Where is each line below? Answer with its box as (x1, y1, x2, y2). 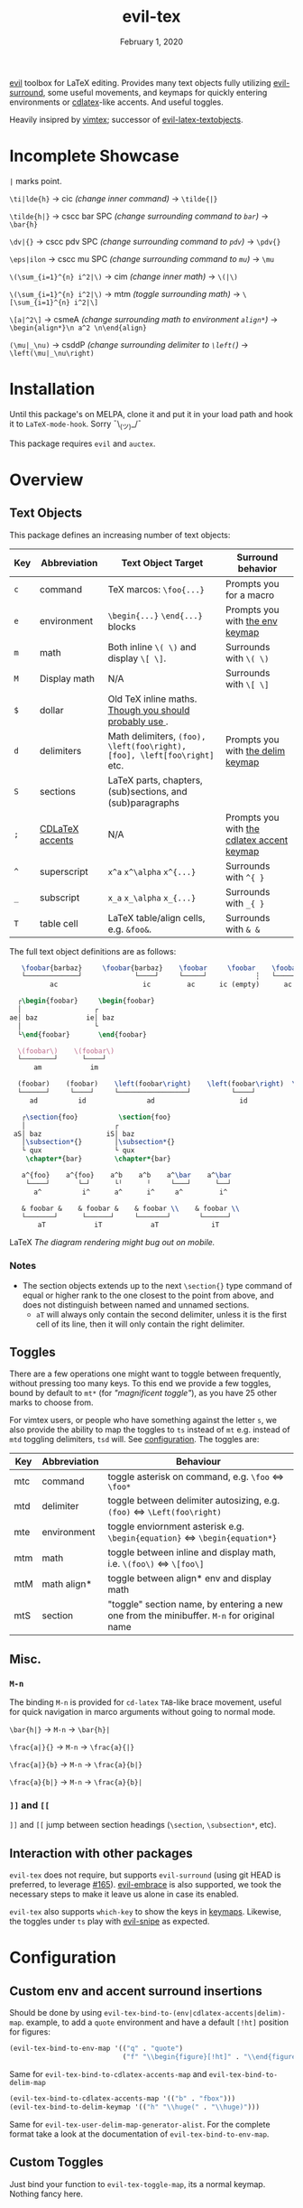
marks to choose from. (9, 1397, 94, 1408)
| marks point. (9, 175, 62, 186)
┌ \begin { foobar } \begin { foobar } (17, 996, 155, 1006)
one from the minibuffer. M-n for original (107, 1609, 275, 1622)
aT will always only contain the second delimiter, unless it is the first (35, 1309, 287, 1319)
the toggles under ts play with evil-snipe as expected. (9, 1916, 210, 1927)
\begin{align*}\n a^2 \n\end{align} (9, 323, 147, 332)
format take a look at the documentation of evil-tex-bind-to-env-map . (9, 2129, 270, 2139)
